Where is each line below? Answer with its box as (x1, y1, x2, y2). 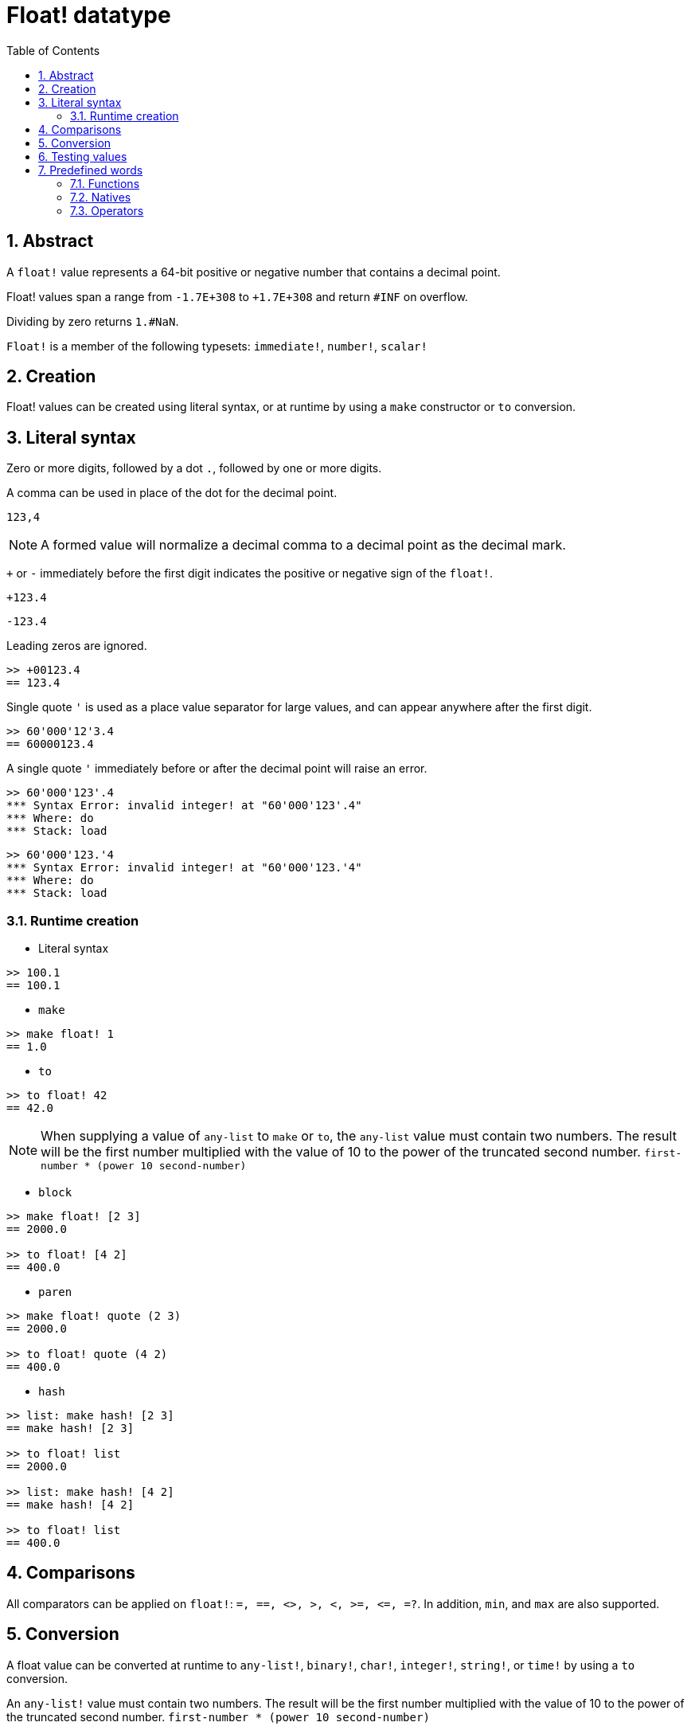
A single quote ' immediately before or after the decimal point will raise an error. (6, 761, 427, 776)
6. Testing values (38, 149, 127, 163)
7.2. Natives (70, 190, 131, 204)
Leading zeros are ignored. (6, 639, 147, 653)
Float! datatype (6, 2, 171, 29)
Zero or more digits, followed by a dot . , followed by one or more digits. (6, 461, 382, 476)
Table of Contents (6, 43, 100, 57)
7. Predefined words (38, 162, 143, 177)
